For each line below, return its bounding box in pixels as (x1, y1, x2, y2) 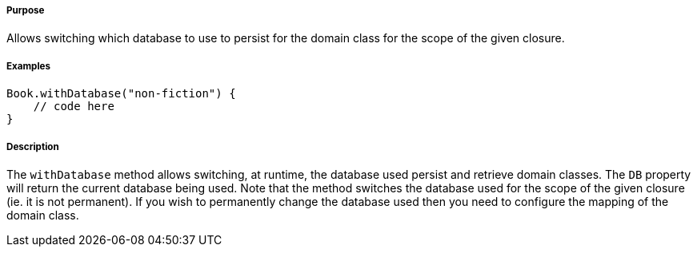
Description (6, 140, 59, 152)
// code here (33, 100, 114, 113)
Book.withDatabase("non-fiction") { (6, 87, 236, 101)
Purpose (6, 5, 45, 16)
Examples (6, 60, 50, 72)
